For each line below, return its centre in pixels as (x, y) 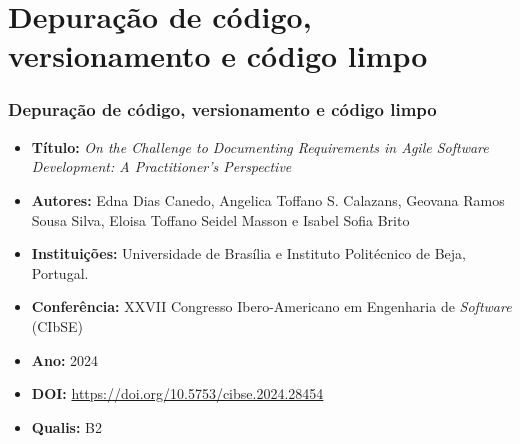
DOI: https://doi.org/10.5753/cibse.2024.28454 (177, 393)
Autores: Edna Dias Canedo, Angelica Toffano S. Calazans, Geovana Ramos (268, 199)
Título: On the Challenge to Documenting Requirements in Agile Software (260, 146)
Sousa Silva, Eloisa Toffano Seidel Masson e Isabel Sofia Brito (220, 219)
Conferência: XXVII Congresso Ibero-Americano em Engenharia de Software (271, 306)
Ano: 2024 (65, 359)
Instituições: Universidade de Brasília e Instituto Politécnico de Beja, (248, 253)
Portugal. (60, 272)
